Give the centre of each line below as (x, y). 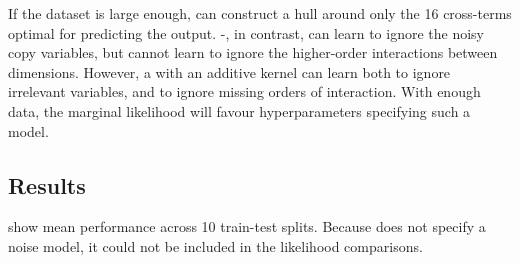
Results (47, 184)
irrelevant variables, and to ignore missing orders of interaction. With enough (244, 91)
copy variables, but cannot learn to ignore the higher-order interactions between (253, 52)
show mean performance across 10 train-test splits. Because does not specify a (247, 226)
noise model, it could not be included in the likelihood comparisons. (215, 245)
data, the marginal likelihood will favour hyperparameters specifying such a (239, 110)
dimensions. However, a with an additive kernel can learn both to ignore (229, 71)
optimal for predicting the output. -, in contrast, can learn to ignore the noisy (246, 32)
